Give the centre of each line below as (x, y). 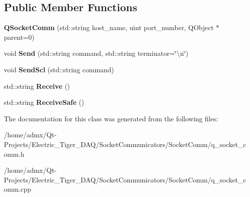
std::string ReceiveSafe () (44, 102)
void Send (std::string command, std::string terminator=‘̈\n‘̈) (96, 53)
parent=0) (19, 37)
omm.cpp (18, 189)
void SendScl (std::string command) (59, 69)
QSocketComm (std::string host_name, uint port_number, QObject (109, 27)
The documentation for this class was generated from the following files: (111, 118)
